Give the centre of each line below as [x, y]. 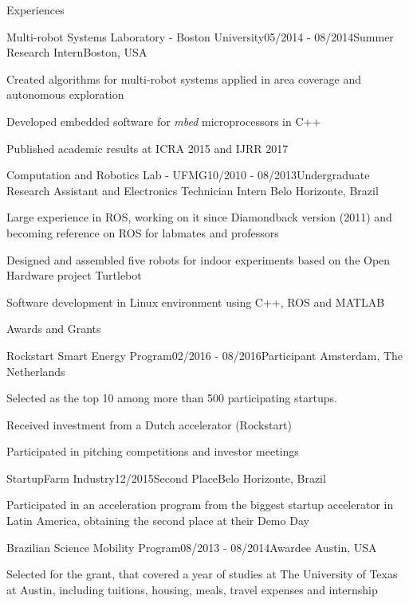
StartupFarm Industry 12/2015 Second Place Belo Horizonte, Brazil [166, 478]
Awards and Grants [54, 329]
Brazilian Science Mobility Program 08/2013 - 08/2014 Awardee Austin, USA [192, 547]
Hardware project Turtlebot [74, 275]
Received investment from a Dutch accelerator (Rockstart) [149, 424]
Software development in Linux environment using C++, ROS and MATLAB [196, 301]
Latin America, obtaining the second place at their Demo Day [158, 521]
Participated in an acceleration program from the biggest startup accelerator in [200, 505]
